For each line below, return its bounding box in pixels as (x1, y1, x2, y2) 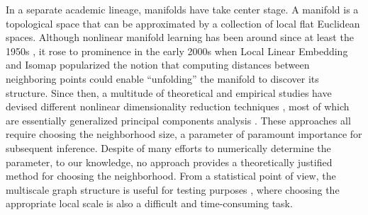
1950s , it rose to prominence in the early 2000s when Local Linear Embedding (6, 43, 348, 58)
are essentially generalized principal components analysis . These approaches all (6, 112, 351, 127)
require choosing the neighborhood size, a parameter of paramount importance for (6, 127, 362, 141)
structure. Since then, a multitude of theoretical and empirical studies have (6, 85, 332, 100)
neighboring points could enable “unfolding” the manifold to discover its (6, 71, 319, 86)
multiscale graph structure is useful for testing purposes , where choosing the (6, 182, 340, 197)
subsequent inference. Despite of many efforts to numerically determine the (6, 140, 331, 155)
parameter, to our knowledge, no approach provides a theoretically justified (6, 154, 333, 169)
